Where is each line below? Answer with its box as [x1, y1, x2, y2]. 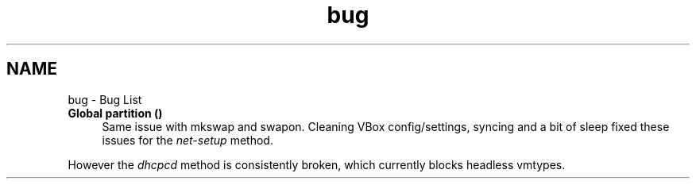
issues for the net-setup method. [102, 133, 273, 147]
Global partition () [68, 106, 163, 120]
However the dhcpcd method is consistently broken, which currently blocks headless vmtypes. [68, 157, 566, 172]
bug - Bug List [68, 92, 142, 106]
